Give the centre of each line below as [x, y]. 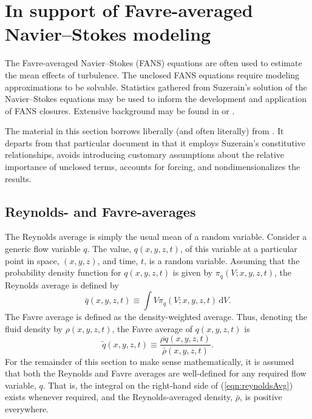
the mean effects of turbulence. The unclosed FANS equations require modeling [152, 74]
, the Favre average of [152, 328]
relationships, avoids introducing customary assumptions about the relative [145, 155]
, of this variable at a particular [239, 249]
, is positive [261, 397]
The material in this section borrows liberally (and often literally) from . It [144, 131]
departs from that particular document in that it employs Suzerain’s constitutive [155, 142]
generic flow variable [43, 249]
